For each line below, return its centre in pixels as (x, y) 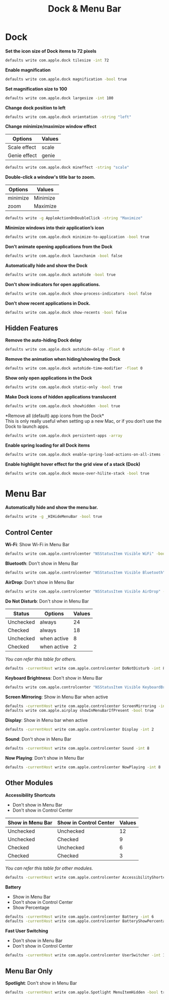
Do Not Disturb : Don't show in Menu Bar (47, 601)
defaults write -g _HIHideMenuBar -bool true (54, 517)
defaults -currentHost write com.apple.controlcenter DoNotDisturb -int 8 (85, 668)
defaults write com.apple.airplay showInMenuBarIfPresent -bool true (80, 711)
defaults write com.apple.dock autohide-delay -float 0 (65, 350)
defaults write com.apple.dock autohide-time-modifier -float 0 (74, 368)
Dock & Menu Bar (84, 9)
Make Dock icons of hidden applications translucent (61, 397)
